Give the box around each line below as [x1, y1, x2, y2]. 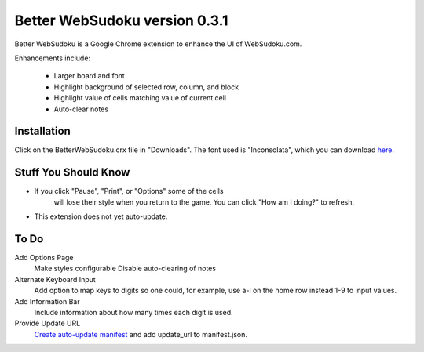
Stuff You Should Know [14, 165, 130, 180]
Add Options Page [14, 253, 74, 262]
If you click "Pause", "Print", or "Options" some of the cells [34, 187, 224, 196]
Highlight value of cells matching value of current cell [53, 93, 227, 103]
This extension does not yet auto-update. [34, 212, 168, 221]
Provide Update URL [14, 318, 81, 328]
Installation [14, 125, 71, 138]
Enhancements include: [14, 53, 90, 63]
